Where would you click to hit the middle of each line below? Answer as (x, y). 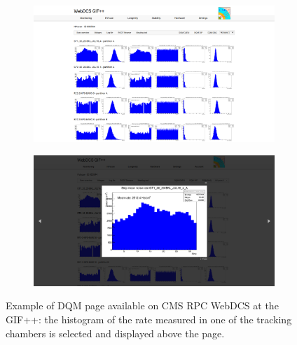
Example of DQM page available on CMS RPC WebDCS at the (142, 305)
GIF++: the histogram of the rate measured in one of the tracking (149, 319)
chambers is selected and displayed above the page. (115, 333)
